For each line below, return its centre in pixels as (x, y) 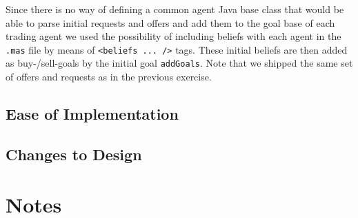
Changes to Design (74, 154)
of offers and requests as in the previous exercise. (109, 77)
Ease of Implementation (92, 114)
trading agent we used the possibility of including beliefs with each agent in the (173, 36)
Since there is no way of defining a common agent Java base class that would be (175, 9)
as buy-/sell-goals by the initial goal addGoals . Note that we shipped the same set (179, 63)
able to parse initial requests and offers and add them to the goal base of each (170, 22)
